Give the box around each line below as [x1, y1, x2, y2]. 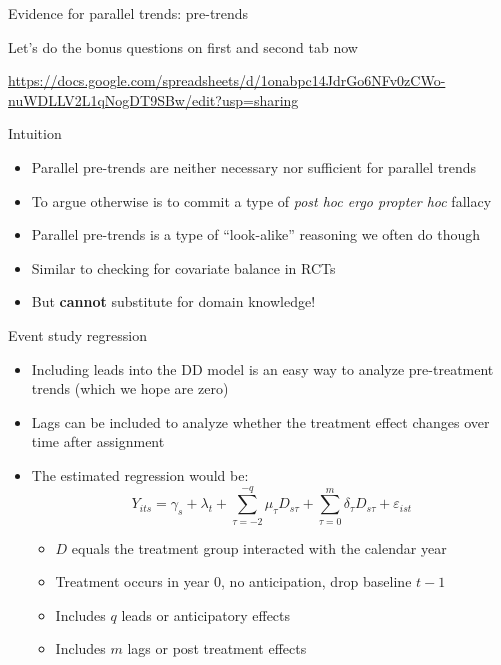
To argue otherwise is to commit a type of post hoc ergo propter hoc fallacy [31, 190, 492, 211]
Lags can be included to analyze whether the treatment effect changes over [31, 411, 490, 432]
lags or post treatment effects [127, 638, 307, 659]
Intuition [8, 123, 62, 144]
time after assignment [31, 431, 165, 452]
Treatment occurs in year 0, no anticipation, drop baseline [55, 571, 412, 592]
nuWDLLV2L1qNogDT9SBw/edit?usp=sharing [8, 89, 299, 110]
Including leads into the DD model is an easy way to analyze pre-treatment [31, 358, 494, 379]
